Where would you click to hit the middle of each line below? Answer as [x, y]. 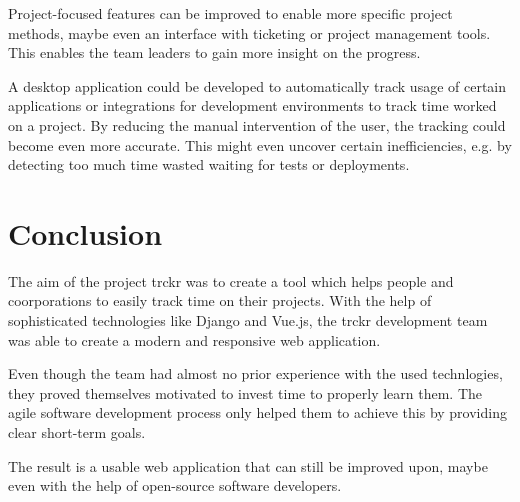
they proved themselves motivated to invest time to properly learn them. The [245, 392]
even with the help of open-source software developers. [175, 485]
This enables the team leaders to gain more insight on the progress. [214, 52]
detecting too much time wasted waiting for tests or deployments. [209, 164]
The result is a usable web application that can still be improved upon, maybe [248, 465]
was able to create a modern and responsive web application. [194, 339]
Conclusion [85, 232]
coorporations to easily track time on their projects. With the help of [220, 300]
